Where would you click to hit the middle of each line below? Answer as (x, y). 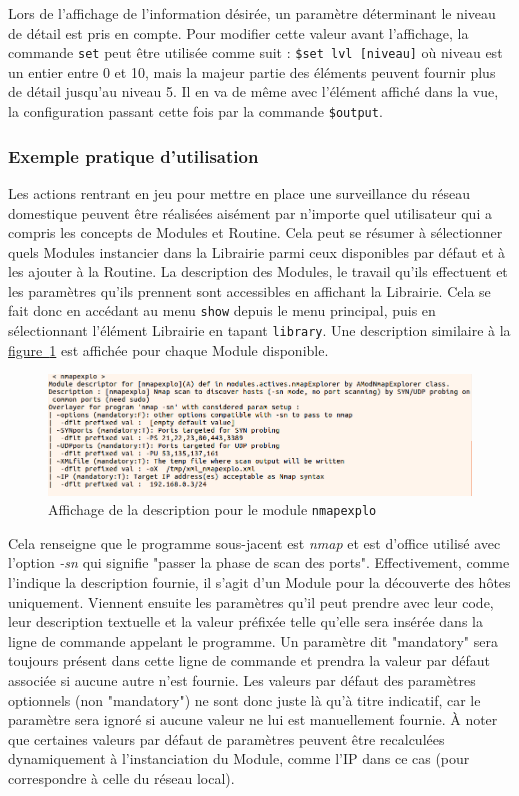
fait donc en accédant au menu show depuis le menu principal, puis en (222, 310)
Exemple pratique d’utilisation (133, 155)
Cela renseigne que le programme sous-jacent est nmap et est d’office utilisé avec (254, 542)
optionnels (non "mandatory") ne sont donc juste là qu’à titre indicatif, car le (244, 699)
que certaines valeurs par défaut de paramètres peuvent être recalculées (226, 738)
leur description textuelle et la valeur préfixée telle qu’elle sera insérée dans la (245, 621)
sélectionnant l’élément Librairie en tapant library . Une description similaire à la (259, 330)
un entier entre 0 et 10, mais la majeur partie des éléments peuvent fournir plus (252, 71)
